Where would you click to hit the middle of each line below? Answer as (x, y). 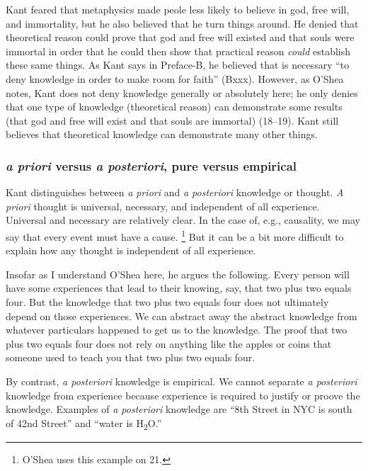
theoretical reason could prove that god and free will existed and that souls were (180, 37)
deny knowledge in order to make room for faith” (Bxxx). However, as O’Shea (175, 78)
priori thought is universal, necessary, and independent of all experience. (163, 206)
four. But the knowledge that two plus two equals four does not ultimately (167, 301)
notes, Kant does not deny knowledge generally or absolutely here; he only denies (182, 92)
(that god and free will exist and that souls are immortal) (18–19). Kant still (172, 120)
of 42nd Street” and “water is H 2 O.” (84, 424)
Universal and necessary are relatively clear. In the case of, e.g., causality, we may (183, 220)
